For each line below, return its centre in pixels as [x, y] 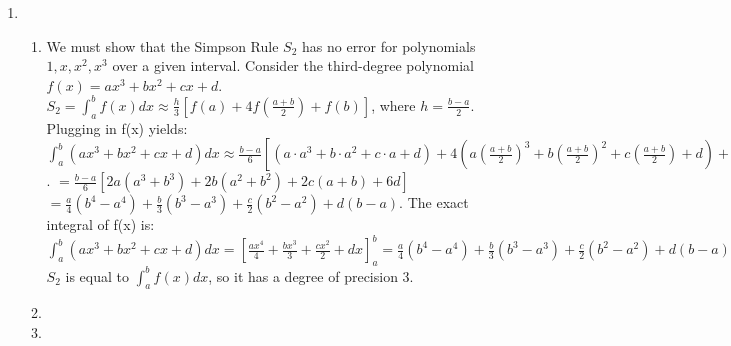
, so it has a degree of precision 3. [311, 275]
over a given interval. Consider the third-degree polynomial [293, 65]
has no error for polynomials [389, 45]
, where [393, 104]
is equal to [97, 275]
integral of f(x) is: [100, 224]
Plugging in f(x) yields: [117, 127]
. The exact [434, 202]
